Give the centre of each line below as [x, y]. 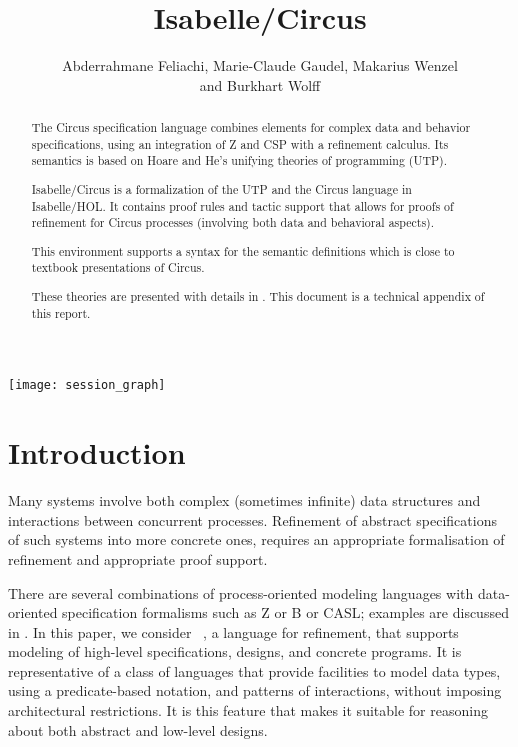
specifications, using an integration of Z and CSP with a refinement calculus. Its [240, 143]
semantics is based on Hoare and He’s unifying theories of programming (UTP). [239, 160]
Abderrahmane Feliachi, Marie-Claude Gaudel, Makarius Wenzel [260, 65]
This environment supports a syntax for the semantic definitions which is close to [243, 250]
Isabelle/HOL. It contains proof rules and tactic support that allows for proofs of [242, 205]
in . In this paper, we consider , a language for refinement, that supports [233, 631]
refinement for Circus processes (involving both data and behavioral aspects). [233, 222]
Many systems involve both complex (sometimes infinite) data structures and [244, 500]
